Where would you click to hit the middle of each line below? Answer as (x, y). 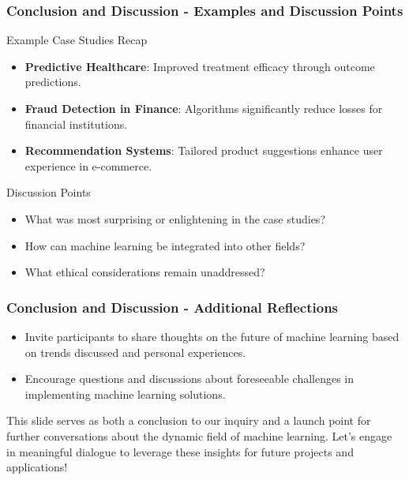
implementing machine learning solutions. (125, 394)
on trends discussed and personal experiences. (135, 352)
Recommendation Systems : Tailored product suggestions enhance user (204, 150)
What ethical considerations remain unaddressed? (145, 272)
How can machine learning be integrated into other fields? (165, 245)
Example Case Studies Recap (77, 40)
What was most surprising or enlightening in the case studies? (175, 218)
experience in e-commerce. (88, 165)
